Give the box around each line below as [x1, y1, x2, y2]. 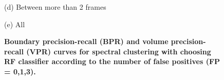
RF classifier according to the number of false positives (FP [4, 56, 220, 67]
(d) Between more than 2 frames [4, 2, 106, 12]
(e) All [4, 18, 25, 29]
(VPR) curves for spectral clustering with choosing [26, 46, 211, 56]
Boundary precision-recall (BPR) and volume [4, 36, 169, 47]
